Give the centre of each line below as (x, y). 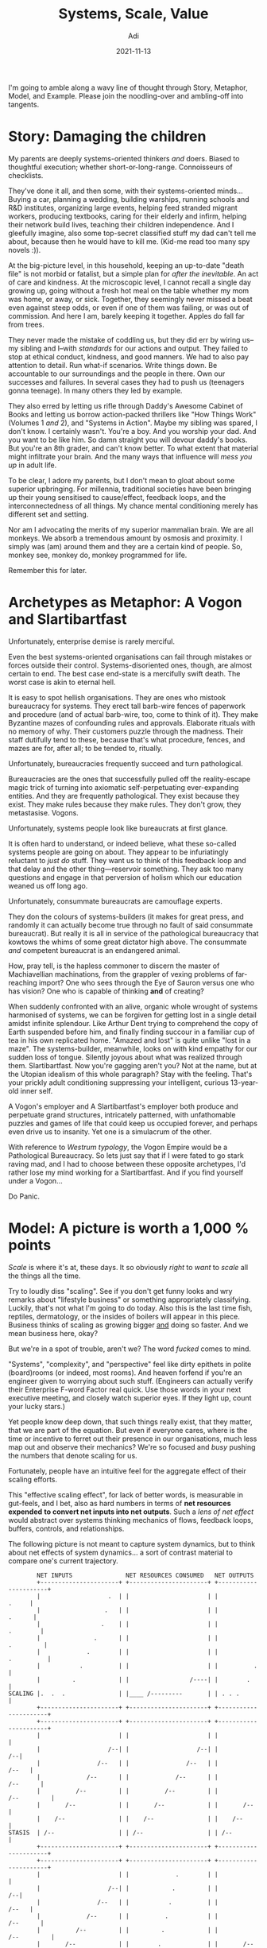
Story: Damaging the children (107, 137)
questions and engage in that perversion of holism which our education (125, 877)
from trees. (27, 324)
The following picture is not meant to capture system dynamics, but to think (132, 1543)
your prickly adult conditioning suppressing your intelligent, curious (118, 1082)
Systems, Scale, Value (133, 14)
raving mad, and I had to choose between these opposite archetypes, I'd (127, 1164)
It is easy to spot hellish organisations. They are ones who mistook (117, 697)
